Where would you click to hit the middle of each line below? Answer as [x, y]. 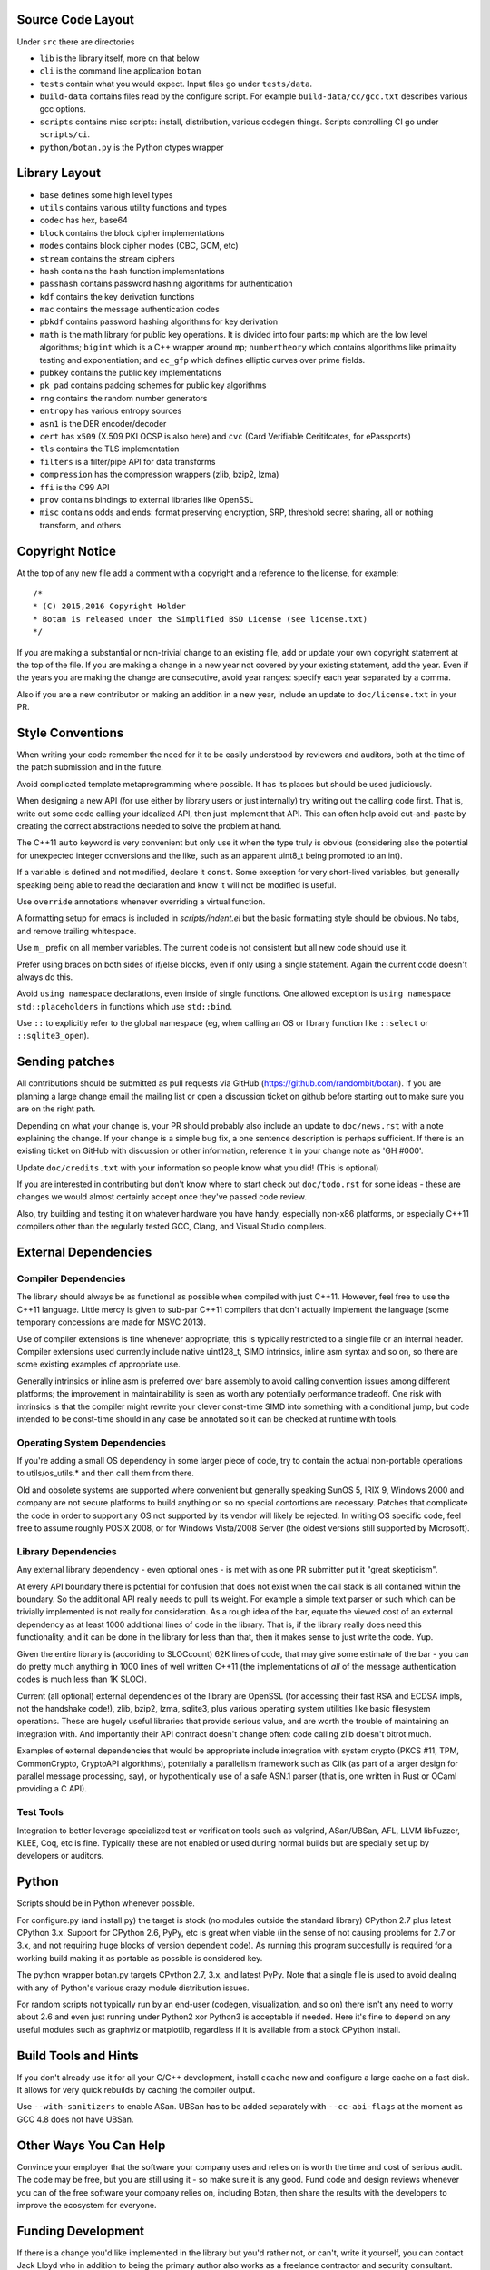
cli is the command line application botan [120, 71]
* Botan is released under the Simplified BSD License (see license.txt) [201, 619]
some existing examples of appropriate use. [98, 1364]
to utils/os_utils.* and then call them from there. [105, 1473]
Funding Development [81, 2231]
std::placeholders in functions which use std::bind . [125, 1006]
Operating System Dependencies [92, 1442]
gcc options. [63, 109]
